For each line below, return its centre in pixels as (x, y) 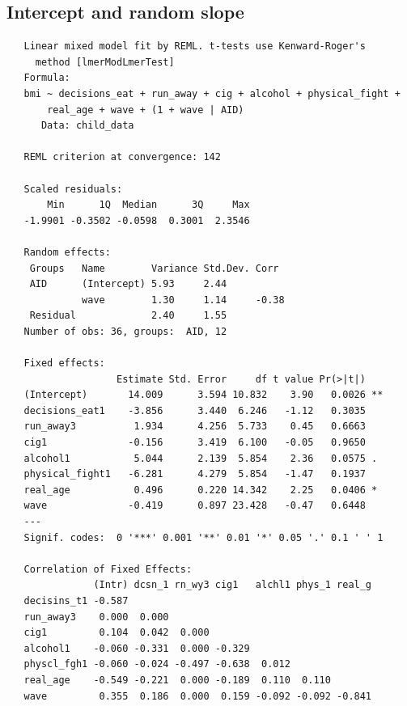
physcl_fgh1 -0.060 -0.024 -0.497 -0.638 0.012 (157, 664)
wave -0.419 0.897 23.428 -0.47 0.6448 (195, 506)
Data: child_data (87, 126)
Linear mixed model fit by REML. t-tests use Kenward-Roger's (195, 47)
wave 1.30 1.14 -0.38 (183, 300)
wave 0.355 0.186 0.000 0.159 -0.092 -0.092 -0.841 (198, 696)
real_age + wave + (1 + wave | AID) (146, 110)
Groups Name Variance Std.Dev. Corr (154, 268)
